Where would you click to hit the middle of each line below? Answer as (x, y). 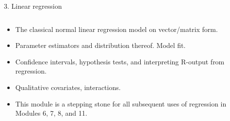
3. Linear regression (33, 6)
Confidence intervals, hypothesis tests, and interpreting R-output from (120, 61)
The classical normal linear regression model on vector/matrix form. (116, 29)
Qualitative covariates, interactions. (68, 87)
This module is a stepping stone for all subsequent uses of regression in (121, 103)
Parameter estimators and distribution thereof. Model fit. (100, 45)
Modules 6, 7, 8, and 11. (51, 113)
